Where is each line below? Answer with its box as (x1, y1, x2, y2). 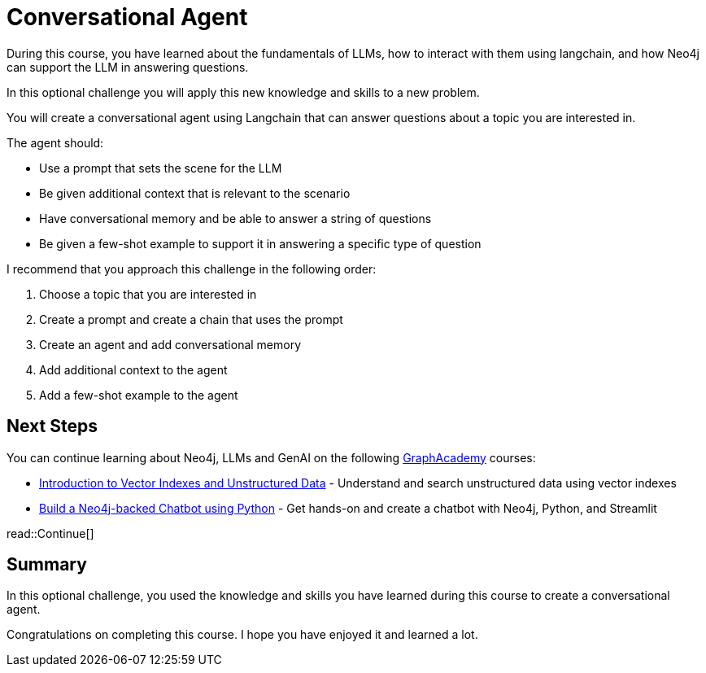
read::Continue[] (7, 526, 94, 540)
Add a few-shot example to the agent (39, 387, 238, 402)
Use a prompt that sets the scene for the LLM (39, 160, 282, 175)
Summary (7, 554, 87, 575)
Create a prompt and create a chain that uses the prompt (39, 312, 343, 326)
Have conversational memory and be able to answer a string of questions (39, 211, 432, 225)
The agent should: (7, 135, 104, 150)
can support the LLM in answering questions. (7, 59, 249, 74)
